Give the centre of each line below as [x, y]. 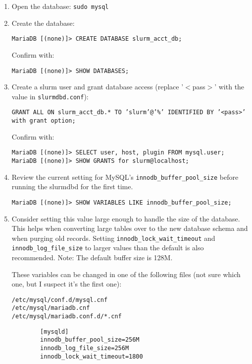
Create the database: [43, 23]
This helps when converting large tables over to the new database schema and [130, 228]
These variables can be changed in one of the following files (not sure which [126, 274]
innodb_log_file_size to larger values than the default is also [108, 248]
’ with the [229, 87]
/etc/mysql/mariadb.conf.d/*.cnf [67, 317]
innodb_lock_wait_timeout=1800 [92, 356]
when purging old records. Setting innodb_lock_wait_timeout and [113, 238]
